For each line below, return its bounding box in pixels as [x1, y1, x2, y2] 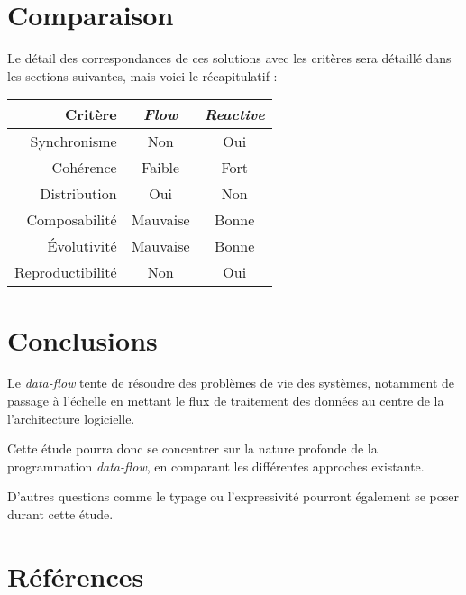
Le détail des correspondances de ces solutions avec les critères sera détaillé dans [7, 49, 452, 68]
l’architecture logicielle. [7, 408, 135, 427]
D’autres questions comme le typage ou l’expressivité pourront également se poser [7, 487, 459, 506]
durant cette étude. [7, 505, 114, 523]
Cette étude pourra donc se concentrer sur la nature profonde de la [7, 439, 378, 458]
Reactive [204, 104, 265, 125]
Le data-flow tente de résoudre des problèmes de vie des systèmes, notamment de [7, 373, 455, 392]
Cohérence [51, 157, 117, 178]
